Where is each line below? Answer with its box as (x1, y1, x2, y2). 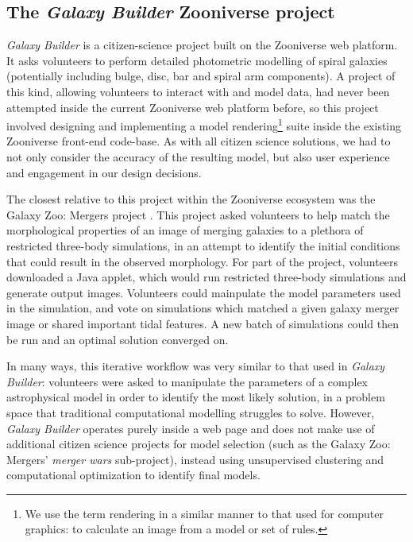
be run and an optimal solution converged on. (6, 331, 229, 347)
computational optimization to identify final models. (6, 467, 261, 483)
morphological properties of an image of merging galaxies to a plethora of (6, 222, 364, 238)
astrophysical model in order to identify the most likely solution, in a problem (6, 389, 385, 405)
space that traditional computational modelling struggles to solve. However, (6, 404, 375, 420)
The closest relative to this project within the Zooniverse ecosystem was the (6, 191, 376, 207)
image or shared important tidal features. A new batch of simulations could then (6, 315, 399, 331)
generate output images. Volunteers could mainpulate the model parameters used (6, 284, 401, 300)
